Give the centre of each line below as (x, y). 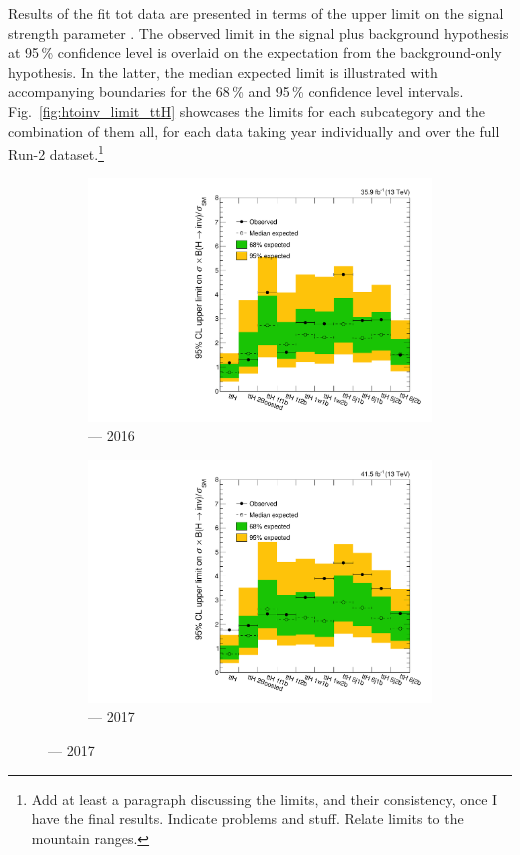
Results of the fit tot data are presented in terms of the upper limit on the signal (256, 13)
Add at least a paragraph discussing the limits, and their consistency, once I (264, 798)
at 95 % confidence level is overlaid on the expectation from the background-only (255, 52)
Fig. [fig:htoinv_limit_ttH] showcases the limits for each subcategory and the (247, 110)
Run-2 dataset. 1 (56, 152)
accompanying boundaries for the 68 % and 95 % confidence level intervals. (236, 91)
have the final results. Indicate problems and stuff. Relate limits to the (247, 818)
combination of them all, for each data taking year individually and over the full (254, 130)
